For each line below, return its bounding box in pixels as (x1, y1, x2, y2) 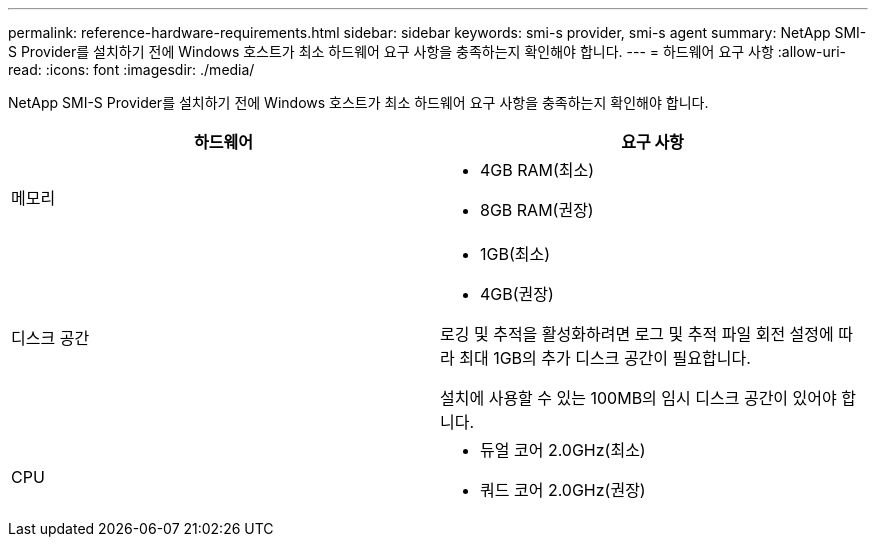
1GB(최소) (480, 244, 551, 264)
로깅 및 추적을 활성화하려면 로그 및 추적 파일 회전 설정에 (440, 324, 834, 344)
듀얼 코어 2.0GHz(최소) (480, 440, 646, 460)
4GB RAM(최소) (480, 160, 595, 180)
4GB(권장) (480, 284, 554, 304)
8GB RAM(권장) (480, 200, 594, 220)
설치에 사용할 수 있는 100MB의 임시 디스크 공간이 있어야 (440, 388, 837, 408)
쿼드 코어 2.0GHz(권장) (480, 480, 646, 500)
